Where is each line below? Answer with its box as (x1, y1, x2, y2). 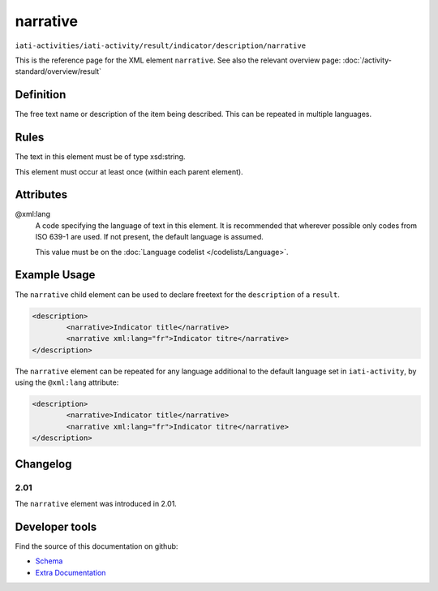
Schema (35, 556, 63, 566)
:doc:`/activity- (342, 55, 393, 65)
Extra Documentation (35, 567, 106, 577)
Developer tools (15, 520, 97, 533)
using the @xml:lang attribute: (15, 377, 119, 387)
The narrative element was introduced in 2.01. (15, 498, 178, 508)
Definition (15, 88, 67, 101)
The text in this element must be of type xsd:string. (15, 152, 186, 162)
